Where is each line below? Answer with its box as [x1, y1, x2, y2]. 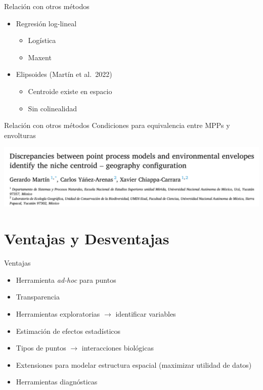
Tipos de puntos [16, 342, 66, 353]
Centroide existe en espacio [28, 85, 112, 96]
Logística [28, 35, 56, 46]
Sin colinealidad [28, 103, 77, 113]
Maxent [28, 52, 52, 62]
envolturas [4, 129, 36, 140]
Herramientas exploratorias [16, 308, 100, 319]
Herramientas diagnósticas [16, 376, 98, 387]
